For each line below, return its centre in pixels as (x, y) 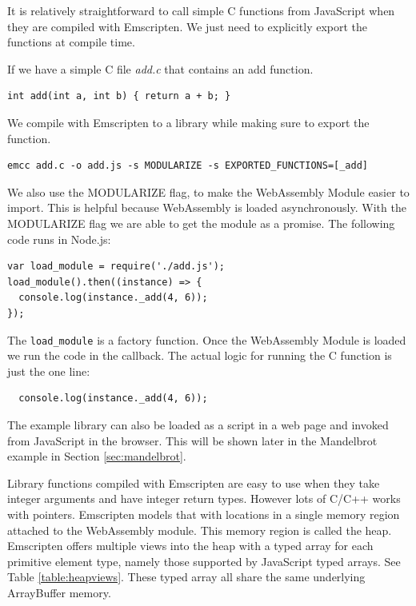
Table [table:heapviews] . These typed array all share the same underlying (186, 577)
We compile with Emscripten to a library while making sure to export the (188, 122)
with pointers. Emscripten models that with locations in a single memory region (204, 514)
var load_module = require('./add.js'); (116, 267)
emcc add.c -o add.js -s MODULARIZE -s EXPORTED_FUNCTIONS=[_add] (188, 166)
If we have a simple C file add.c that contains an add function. (160, 68)
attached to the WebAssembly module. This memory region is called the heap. (200, 530)
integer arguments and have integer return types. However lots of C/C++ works (204, 498)
